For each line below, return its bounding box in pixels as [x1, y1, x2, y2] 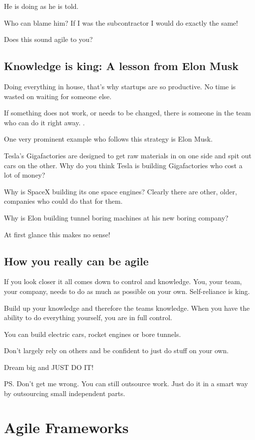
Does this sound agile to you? [4, 34, 93, 44]
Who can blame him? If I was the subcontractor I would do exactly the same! [4, 17, 238, 28]
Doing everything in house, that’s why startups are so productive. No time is [4, 81, 236, 91]
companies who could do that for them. [4, 196, 123, 206]
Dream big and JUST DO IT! [4, 362, 94, 372]
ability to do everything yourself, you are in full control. [4, 312, 172, 323]
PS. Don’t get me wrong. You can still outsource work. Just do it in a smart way [4, 378, 248, 389]
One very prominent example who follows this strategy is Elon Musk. [4, 134, 213, 144]
